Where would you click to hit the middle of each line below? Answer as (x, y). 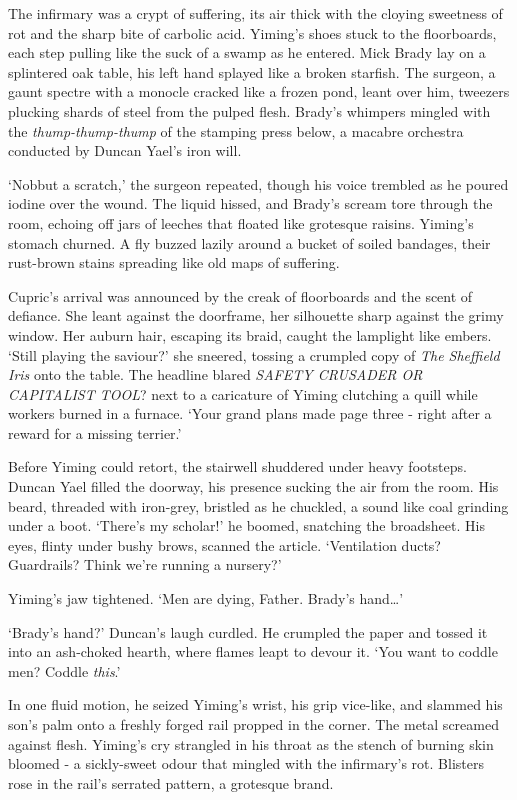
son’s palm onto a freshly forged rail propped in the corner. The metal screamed (253, 724)
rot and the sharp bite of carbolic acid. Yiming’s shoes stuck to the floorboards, (252, 32)
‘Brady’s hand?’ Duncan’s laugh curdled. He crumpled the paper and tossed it (248, 631)
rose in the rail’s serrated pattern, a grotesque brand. (171, 782)
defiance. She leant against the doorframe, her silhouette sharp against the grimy (256, 315)
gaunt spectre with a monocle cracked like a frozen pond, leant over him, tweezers (259, 91)
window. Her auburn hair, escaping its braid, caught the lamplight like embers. (250, 334)
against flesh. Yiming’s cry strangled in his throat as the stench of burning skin (251, 743)
